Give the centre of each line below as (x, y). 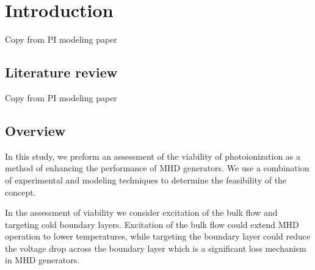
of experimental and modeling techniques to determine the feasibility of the (146, 179)
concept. (20, 192)
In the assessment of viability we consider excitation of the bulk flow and (141, 212)
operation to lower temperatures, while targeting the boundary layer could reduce (158, 236)
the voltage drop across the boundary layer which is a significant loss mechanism (156, 248)
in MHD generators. (42, 260)
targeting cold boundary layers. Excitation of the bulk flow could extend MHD (152, 224)
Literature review (61, 72)
